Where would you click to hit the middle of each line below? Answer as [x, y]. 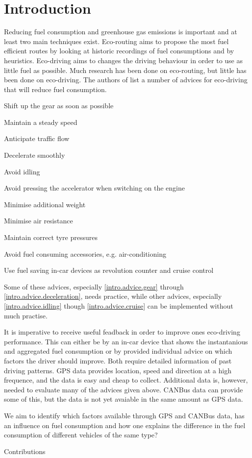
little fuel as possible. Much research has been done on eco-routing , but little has [125, 70]
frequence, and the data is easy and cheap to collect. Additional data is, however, [126, 380]
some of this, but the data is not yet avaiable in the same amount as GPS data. [124, 399]
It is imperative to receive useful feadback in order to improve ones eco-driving [122, 332]
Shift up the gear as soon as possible [59, 106]
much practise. [26, 315]
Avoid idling [22, 171]
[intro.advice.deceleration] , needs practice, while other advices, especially [113, 296]
